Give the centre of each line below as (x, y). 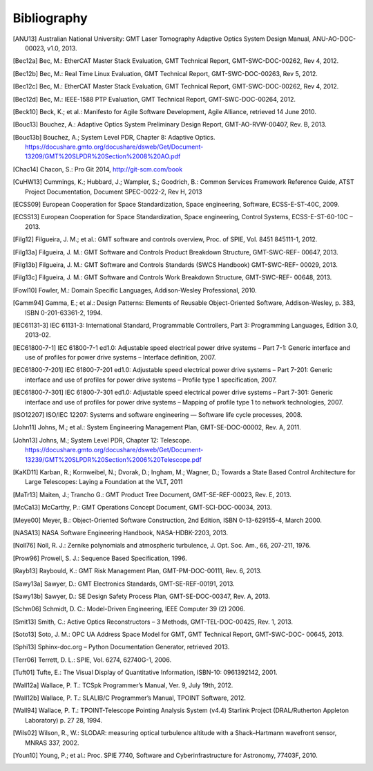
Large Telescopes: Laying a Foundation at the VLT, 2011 (104, 482)
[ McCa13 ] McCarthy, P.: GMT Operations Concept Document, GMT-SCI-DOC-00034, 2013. (142, 508)
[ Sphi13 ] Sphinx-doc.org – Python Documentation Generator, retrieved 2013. (121, 647)
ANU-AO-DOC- (334, 39)
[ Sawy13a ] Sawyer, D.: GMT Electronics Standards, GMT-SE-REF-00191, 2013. (124, 584)
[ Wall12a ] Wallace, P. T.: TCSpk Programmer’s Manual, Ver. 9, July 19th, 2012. (123, 685)
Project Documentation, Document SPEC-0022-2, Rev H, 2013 (114, 192)
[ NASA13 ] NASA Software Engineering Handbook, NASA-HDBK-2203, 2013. (120, 532)
